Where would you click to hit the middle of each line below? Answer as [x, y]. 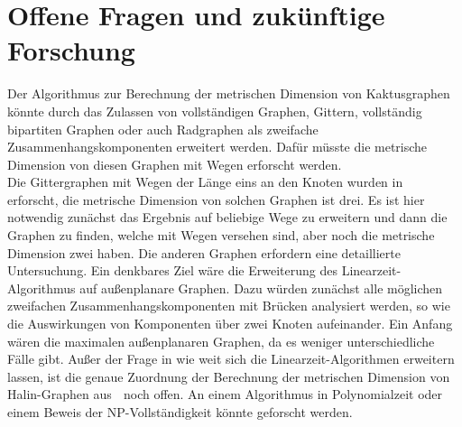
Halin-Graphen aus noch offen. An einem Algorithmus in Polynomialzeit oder [225, 394]
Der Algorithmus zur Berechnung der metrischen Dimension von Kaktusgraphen [229, 93]
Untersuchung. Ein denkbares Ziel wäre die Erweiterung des [172, 270]
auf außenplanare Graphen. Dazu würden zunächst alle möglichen [261, 288]
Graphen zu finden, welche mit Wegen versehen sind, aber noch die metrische [221, 235]
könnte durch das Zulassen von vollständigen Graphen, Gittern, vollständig [215, 111]
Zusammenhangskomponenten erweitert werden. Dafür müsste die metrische [217, 147]
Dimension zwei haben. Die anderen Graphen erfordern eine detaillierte [204, 252]
